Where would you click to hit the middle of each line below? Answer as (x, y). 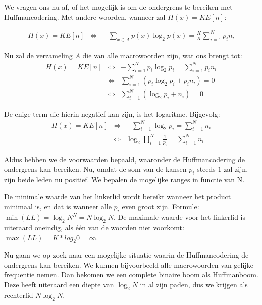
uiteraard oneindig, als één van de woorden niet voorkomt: (94, 227)
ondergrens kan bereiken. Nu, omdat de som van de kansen (95, 169)
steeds (206, 169)
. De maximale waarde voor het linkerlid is (179, 217)
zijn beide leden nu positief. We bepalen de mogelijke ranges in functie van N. (124, 180)
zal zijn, (236, 169)
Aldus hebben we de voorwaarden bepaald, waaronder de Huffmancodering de (125, 159)
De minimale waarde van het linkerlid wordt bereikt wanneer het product (118, 196)
